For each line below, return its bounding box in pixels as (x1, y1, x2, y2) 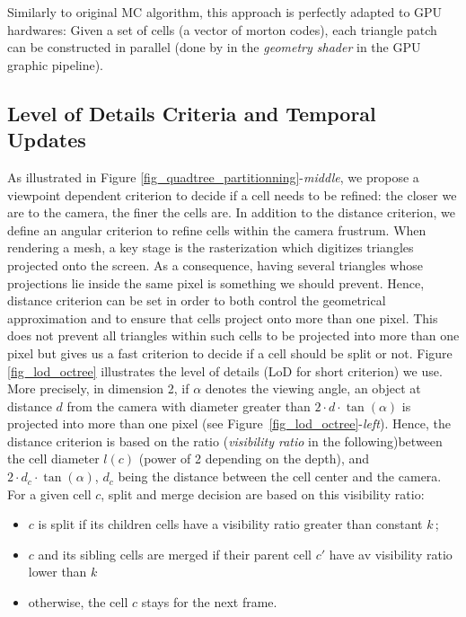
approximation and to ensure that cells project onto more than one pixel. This (7, 308, 438, 327)
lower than (28, 562, 87, 581)
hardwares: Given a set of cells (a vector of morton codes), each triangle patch (7, 20, 437, 39)
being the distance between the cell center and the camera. (118, 467, 442, 486)
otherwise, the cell (28, 593, 128, 612)
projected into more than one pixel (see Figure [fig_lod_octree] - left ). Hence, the (7, 414, 451, 433)
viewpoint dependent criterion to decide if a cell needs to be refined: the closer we (7, 185, 457, 204)
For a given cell (7, 484, 92, 503)
